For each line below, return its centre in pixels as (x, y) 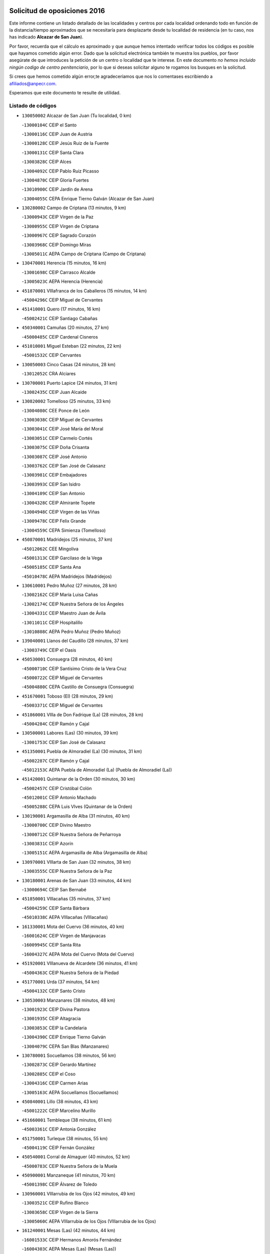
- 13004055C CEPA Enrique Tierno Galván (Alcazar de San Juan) (88, 199)
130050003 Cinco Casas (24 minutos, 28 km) (69, 364)
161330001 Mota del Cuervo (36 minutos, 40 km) (73, 926)
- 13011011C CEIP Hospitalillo (52, 622)
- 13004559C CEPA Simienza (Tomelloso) (64, 530)
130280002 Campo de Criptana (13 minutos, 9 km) (74, 208)
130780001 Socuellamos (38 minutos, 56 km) (69, 1055)
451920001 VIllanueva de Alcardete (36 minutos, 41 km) (80, 964)
